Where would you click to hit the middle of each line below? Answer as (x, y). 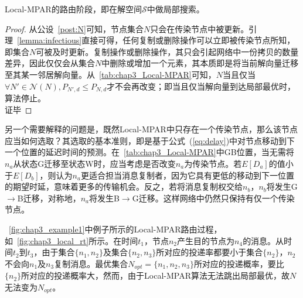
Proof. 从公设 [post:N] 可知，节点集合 (74, 28)
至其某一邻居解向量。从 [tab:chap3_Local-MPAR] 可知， (110, 74)
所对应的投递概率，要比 (239, 263)
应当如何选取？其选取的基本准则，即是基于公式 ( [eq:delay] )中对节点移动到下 (150, 140)
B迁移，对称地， (49, 198)
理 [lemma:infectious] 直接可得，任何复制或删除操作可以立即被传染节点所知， (150, 40)
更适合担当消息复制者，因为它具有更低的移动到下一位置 (187, 175)
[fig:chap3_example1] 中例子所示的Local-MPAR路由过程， (115, 229)
